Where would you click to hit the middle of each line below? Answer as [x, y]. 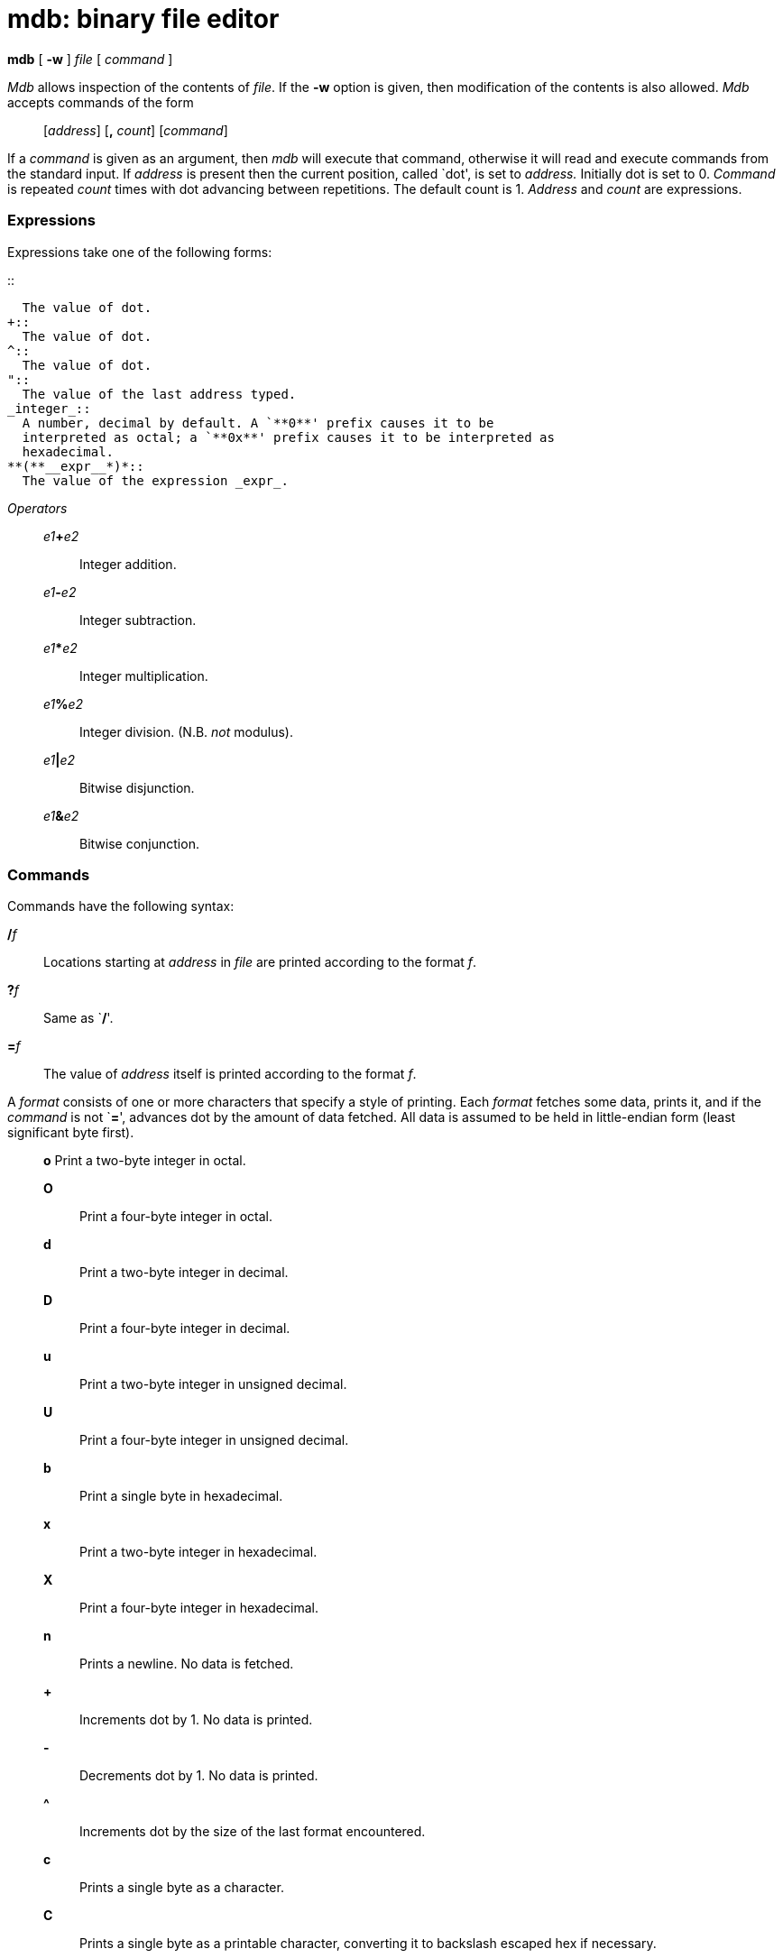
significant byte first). [71, 1133]
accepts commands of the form [101, 102]
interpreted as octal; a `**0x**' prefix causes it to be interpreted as [288, 437]
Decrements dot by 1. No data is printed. [199, 1776]
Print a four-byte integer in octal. [176, 1217]
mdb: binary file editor [143, 19]
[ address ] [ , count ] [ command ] [136, 130]
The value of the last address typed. [159, 394]
